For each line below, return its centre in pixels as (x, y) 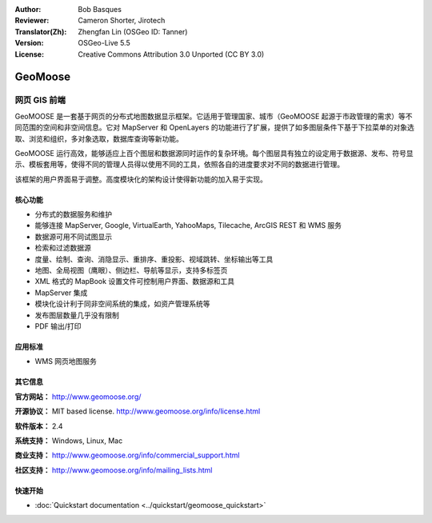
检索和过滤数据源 (63, 248)
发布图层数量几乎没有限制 (77, 315)
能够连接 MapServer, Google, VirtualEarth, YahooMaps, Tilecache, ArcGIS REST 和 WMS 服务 (188, 226)
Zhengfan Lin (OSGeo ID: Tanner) (133, 31)
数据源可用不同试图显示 (73, 237)
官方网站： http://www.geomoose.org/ (78, 397)
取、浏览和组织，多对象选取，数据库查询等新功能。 (99, 138)
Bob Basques (100, 9)
